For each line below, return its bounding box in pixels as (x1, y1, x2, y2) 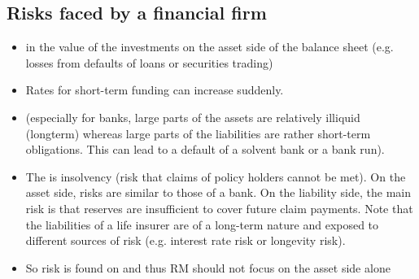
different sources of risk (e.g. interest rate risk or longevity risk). (25, 232, 346, 249)
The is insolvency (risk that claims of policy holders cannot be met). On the (25, 168, 406, 185)
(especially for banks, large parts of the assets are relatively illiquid (25, 108, 360, 125)
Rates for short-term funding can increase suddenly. (25, 81, 284, 98)
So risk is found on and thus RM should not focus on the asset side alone (25, 259, 391, 276)
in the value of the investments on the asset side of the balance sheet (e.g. (25, 38, 394, 55)
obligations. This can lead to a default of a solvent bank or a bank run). (25, 141, 385, 158)
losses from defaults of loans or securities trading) (25, 54, 273, 71)
